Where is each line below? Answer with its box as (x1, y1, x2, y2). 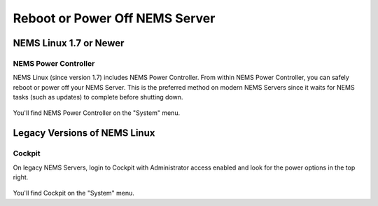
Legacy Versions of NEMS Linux (13, 127, 155, 139)
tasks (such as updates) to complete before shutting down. (13, 93, 183, 102)
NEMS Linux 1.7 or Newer (13, 37, 125, 49)
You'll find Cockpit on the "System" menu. (13, 189, 134, 198)
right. (13, 173, 29, 181)
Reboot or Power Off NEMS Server (13, 11, 216, 26)
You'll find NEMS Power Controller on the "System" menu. (13, 109, 181, 117)
